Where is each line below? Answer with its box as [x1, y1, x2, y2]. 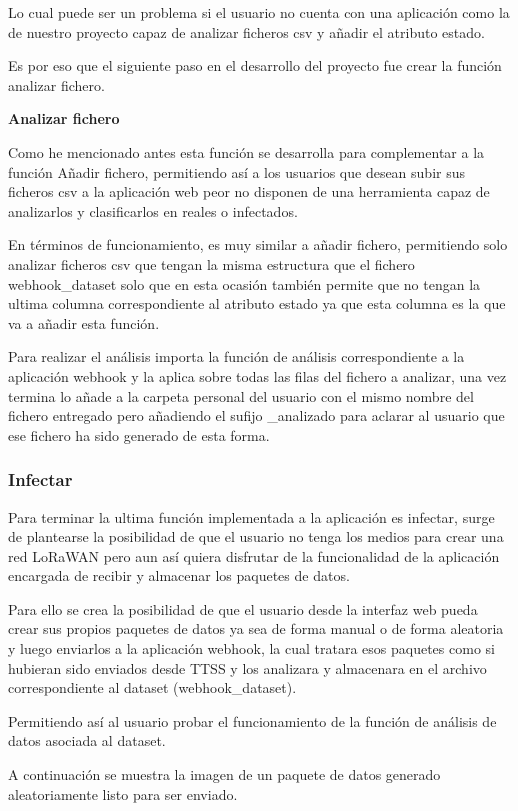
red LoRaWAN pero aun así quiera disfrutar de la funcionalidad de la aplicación [8, 545, 500, 566]
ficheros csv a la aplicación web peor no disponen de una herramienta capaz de [8, 181, 490, 202]
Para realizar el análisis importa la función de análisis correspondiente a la [8, 346, 465, 367]
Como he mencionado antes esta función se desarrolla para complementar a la [8, 141, 485, 162]
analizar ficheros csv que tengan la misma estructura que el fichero [8, 253, 415, 274]
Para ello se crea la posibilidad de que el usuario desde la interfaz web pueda [8, 598, 478, 619]
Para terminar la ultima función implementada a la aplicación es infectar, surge [8, 506, 495, 527]
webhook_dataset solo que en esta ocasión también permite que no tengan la [8, 273, 481, 294]
